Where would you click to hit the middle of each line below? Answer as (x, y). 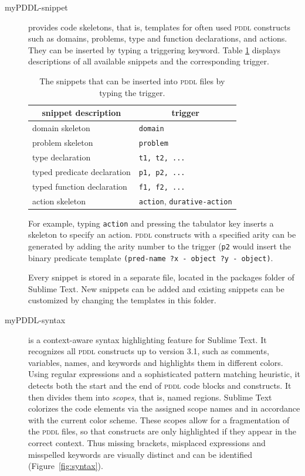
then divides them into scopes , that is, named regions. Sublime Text (150, 397)
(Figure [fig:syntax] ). (66, 466)
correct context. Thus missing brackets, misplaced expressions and (147, 442)
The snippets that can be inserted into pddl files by (132, 81)
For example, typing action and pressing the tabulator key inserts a (151, 223)
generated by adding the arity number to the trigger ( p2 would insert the (160, 246)
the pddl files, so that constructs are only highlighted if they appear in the (162, 431)
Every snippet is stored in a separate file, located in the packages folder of (161, 277)
